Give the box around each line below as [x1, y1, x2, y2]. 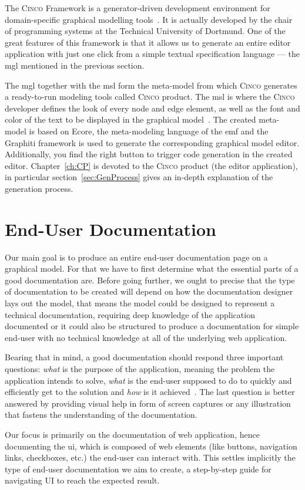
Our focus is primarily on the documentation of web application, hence [5, 428, 260, 440]
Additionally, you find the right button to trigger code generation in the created [5, 148, 293, 160]
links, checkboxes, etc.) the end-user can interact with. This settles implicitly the [5, 451, 296, 464]
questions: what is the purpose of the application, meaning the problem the [5, 362, 275, 374]
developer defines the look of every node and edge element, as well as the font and [5, 102, 300, 114]
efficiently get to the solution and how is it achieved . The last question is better [5, 386, 295, 398]
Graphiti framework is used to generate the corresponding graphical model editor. [5, 136, 300, 148]
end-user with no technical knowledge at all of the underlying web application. [5, 331, 287, 343]
